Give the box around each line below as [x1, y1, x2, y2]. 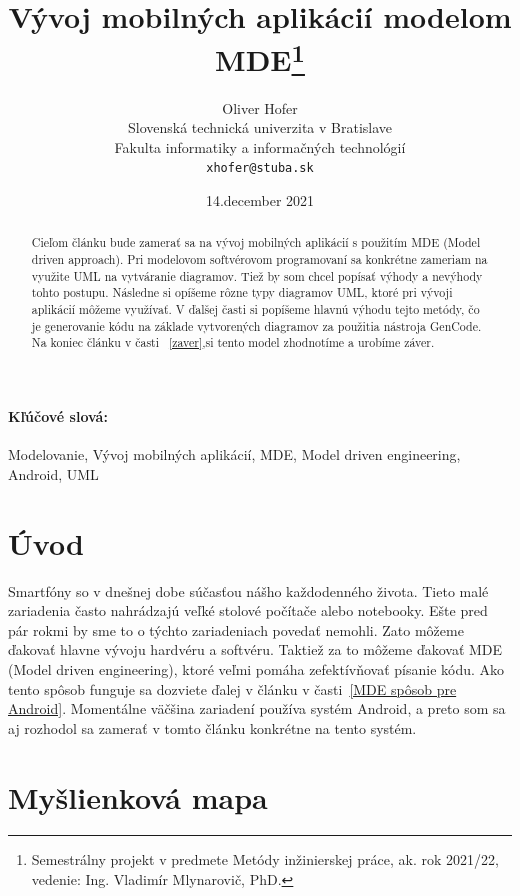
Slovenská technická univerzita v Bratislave [127, 117, 393, 138]
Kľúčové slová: [8, 406, 108, 427]
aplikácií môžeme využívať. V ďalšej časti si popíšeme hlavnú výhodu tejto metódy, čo [31, 301, 480, 318]
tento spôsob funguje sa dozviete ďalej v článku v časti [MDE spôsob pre [8, 678, 457, 699]
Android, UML [8, 463, 99, 484]
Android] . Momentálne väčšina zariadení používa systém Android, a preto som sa [8, 698, 506, 719]
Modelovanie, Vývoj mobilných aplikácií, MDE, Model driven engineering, [8, 444, 461, 465]
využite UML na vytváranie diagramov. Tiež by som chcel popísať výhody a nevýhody [31, 267, 483, 284]
